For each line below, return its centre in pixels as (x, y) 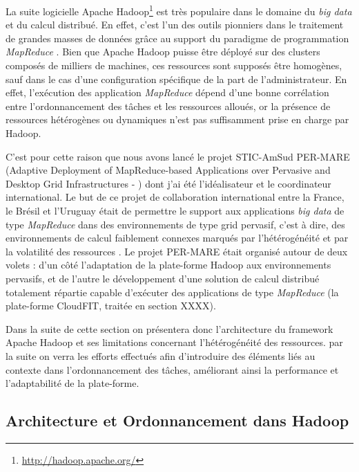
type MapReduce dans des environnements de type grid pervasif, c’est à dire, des (175, 224)
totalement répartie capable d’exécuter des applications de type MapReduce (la (172, 292)
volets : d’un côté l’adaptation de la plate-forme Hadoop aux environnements (168, 265)
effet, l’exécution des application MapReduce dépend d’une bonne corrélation (167, 92)
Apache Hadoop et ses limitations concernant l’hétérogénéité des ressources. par (174, 342)
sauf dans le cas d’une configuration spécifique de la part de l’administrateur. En (176, 79)
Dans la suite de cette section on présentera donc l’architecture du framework (169, 328)
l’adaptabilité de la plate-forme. (72, 383)
